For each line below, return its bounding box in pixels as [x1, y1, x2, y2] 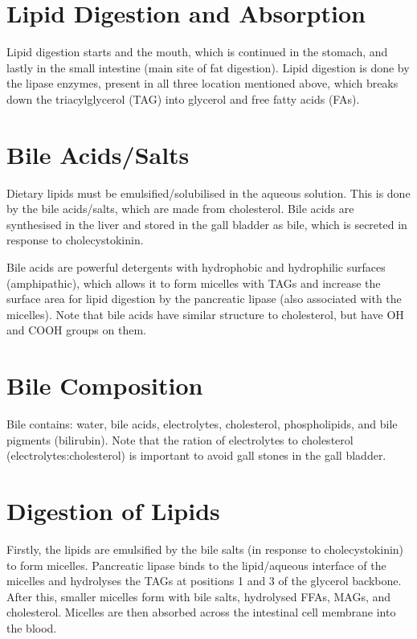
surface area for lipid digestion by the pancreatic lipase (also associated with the [6, 290, 402, 307]
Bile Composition [6, 369, 203, 402]
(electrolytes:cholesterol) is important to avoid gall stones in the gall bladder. [6, 447, 386, 464]
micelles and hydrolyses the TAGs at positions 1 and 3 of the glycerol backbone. [6, 572, 402, 589]
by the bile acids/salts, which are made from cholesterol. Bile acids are [6, 200, 354, 217]
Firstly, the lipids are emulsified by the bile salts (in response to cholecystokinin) [6, 541, 404, 557]
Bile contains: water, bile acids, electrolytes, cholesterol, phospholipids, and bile [6, 416, 398, 432]
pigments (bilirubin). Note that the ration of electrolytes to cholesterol [6, 431, 354, 448]
